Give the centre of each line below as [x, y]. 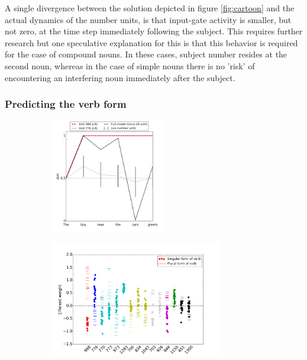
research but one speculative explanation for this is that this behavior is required [151, 42]
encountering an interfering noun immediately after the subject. [120, 77]
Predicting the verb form [66, 104]
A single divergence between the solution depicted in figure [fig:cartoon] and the [150, 8]
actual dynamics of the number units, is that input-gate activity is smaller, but [148, 19]
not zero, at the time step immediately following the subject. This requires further [154, 31]
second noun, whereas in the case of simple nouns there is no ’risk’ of [130, 65]
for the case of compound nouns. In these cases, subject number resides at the [146, 54]
